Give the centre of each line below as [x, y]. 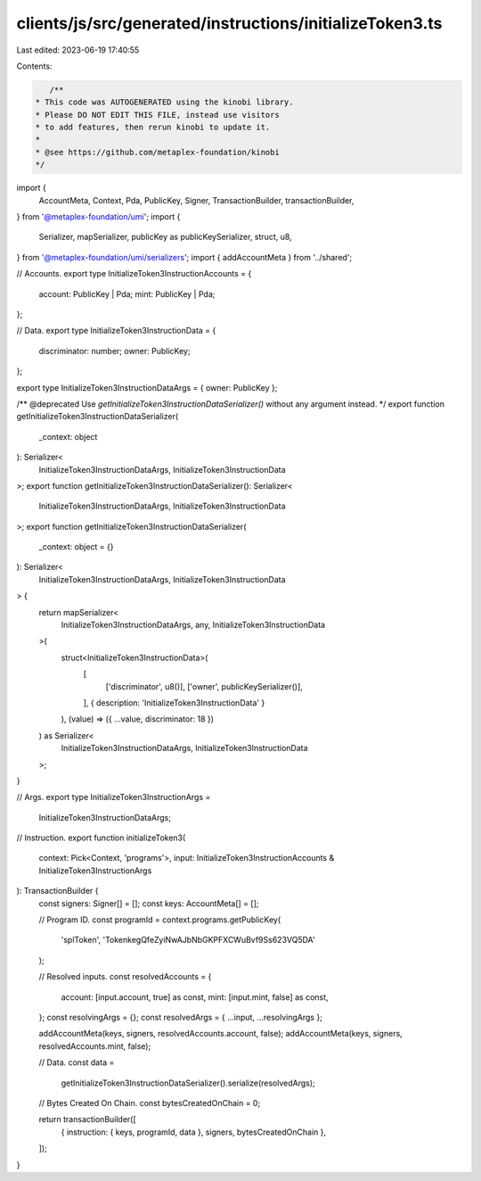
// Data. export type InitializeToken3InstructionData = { [116, 331]
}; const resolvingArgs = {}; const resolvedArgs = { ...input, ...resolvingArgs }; [180, 1017]
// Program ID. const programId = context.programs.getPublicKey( [160, 920]
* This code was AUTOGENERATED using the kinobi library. [164, 102]
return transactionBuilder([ [88, 1119]
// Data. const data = [77, 1062]
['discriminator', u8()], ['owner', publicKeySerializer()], [204, 686]
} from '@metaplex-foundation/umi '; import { [98, 217]
